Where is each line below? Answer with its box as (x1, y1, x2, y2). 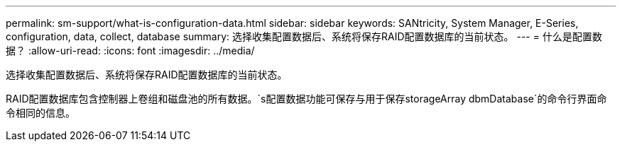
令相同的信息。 (6, 107, 75, 119)
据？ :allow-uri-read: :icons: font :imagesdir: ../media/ (6, 45, 255, 57)
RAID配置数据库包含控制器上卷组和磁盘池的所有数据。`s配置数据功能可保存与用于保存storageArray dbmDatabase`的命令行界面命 (6, 93, 607, 105)
